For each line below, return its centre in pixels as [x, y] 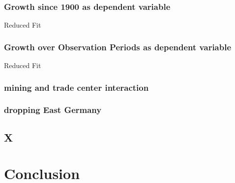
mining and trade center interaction [76, 87]
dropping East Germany [53, 110]
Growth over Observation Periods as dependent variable [118, 47]
